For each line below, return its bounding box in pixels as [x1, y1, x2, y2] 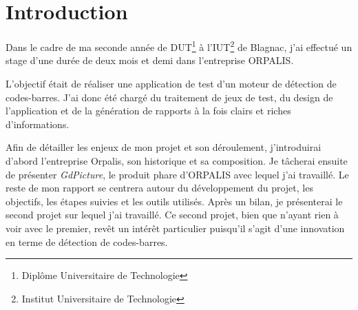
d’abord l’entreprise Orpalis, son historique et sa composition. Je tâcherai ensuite [6, 153, 348, 167]
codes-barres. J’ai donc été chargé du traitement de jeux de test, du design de [6, 90, 333, 104]
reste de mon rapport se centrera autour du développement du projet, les [6, 180, 313, 195]
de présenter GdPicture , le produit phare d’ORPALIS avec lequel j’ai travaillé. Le [6, 167, 349, 181]
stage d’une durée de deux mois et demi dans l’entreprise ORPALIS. [6, 53, 294, 68]
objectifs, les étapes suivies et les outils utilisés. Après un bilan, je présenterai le [6, 194, 343, 208]
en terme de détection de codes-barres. [6, 234, 168, 249]
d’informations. [6, 116, 70, 131]
